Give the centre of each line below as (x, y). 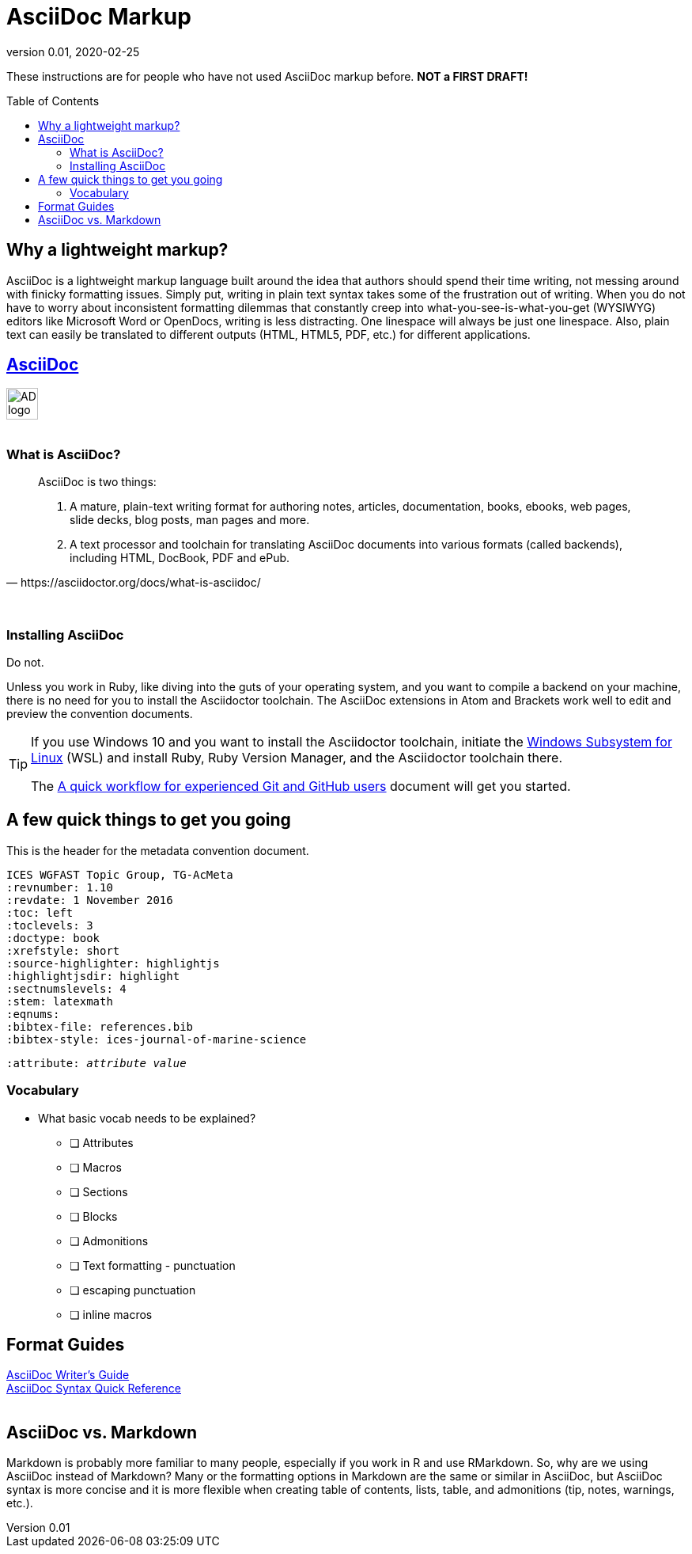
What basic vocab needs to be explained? (147, 1118)
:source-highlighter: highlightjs (113, 963)
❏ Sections (99, 1191)
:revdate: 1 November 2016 (90, 900)
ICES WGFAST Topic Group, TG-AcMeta (120, 874)
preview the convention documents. (100, 713)
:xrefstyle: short (63, 950)
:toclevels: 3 (50, 925)
